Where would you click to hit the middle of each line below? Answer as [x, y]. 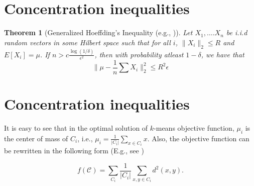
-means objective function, [194, 128]
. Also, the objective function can [198, 138]
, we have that [223, 54]
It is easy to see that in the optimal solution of [76, 128]
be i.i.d [237, 32]
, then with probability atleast [139, 54]
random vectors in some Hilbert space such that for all [87, 42]
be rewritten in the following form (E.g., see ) [74, 151]
